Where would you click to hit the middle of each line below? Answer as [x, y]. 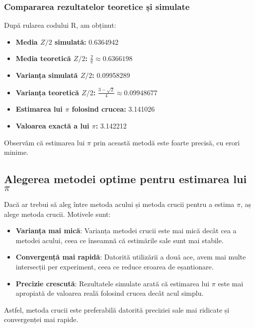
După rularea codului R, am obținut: [60, 25]
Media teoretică [43, 58]
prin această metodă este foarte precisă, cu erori [167, 142]
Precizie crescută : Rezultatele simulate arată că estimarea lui [113, 283]
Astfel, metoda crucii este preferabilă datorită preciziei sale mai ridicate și [117, 309]
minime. [16, 152]
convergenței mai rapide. [41, 319]
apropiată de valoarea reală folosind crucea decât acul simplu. [110, 293]
